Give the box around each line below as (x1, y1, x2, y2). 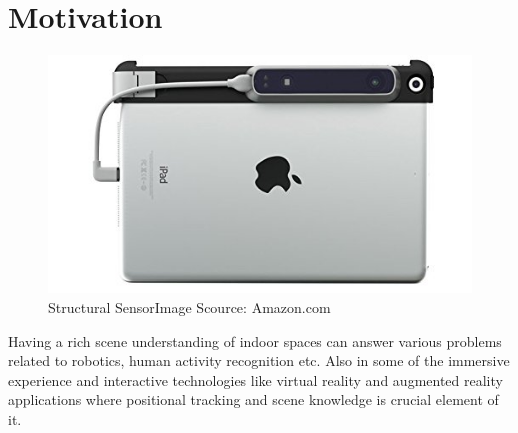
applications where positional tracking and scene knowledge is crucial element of (8, 389, 499, 410)
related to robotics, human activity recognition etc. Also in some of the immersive (8, 350, 510, 371)
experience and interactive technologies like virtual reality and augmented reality (8, 369, 503, 390)
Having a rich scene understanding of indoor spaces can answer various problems (8, 330, 502, 351)
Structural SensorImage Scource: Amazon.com (48, 297, 331, 317)
